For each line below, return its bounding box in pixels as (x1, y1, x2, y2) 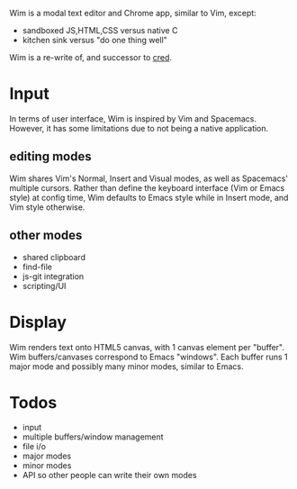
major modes (22, 450, 72, 462)
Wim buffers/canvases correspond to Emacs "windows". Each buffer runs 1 (9, 351, 288, 362)
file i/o (22, 441, 47, 452)
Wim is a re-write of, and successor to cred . (9, 52, 173, 62)
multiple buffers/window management (22, 431, 164, 442)
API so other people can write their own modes (22, 470, 197, 481)
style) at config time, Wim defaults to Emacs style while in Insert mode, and (9, 192, 289, 203)
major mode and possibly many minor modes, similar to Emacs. (9, 360, 244, 372)
